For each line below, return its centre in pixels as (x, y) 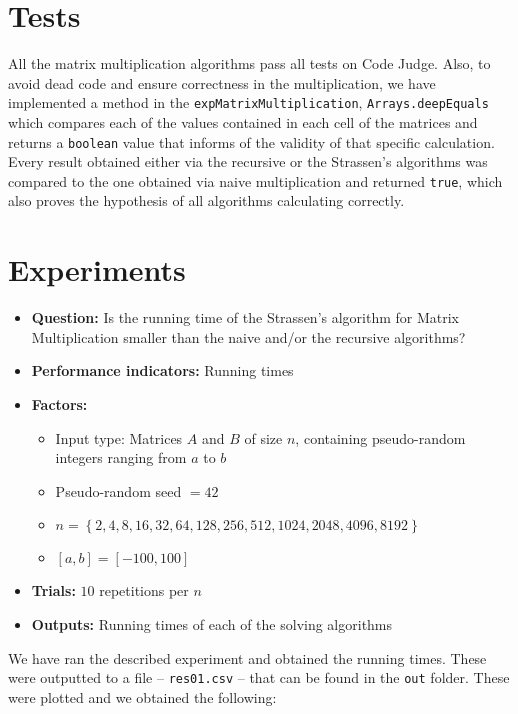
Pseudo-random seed (118, 490)
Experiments (97, 269)
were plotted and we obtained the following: (142, 696)
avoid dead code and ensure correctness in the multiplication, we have (222, 82)
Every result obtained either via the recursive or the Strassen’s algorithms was (248, 161)
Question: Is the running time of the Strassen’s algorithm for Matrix (245, 317)
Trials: (53, 590)
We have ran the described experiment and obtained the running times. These (247, 657)
